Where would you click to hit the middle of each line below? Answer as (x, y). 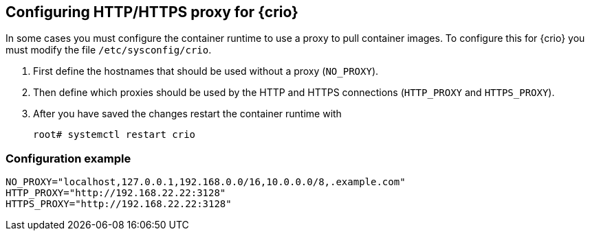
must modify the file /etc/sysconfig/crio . (109, 50)
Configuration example (68, 158)
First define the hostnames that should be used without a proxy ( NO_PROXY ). (206, 71)
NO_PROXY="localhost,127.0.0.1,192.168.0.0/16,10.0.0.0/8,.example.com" (206, 182)
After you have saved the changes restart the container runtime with (187, 114)
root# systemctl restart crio (114, 135)
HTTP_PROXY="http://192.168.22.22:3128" (116, 193)
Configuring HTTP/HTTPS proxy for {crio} (152, 12)
